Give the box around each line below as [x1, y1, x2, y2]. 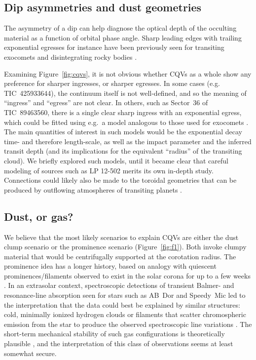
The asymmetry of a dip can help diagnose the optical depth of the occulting [4, 23, 237, 33]
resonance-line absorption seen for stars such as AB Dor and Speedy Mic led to [4, 290, 246, 300]
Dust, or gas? [4, 208, 73, 224]
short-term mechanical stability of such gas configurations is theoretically [4, 328, 225, 339]
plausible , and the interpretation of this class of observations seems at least [4, 338, 233, 349]
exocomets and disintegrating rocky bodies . [4, 51, 137, 62]
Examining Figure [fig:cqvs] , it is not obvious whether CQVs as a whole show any [4, 68, 252, 79]
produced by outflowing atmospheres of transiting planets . [4, 184, 182, 195]
